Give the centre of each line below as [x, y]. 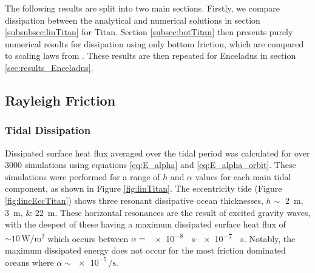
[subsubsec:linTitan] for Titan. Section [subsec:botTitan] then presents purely [149, 32]
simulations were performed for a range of [83, 176]
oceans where [29, 262]
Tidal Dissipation [48, 130]
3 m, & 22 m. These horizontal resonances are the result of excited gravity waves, [158, 212]
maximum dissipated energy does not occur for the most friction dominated [145, 250]
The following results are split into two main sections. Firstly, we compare [143, 8]
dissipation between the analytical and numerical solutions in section [133, 20]
